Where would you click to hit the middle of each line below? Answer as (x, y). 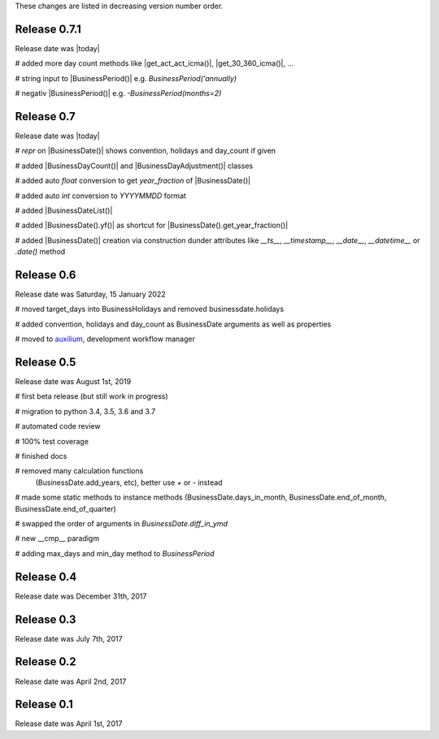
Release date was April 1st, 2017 (69, 724)
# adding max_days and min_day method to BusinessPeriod (115, 553)
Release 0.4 (46, 577)
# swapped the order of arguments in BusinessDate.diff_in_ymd (121, 523)
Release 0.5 (46, 362)
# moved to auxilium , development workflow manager (105, 339)
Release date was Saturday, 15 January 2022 (90, 294)
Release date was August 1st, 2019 (73, 382)
